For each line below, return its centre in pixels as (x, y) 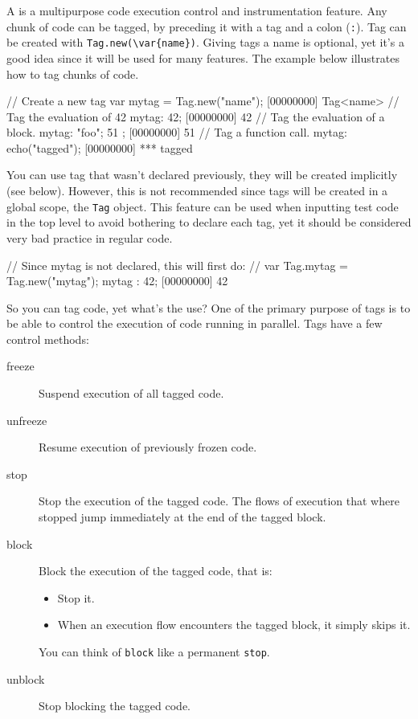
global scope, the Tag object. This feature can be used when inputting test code (203, 206)
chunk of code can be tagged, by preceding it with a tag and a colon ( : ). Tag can (207, 26)
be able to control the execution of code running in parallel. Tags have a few (195, 323)
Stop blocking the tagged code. (115, 706)
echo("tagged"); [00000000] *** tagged (100, 147)
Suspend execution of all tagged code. (131, 393)
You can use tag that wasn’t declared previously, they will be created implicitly (202, 175)
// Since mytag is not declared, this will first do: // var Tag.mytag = (177, 265)
